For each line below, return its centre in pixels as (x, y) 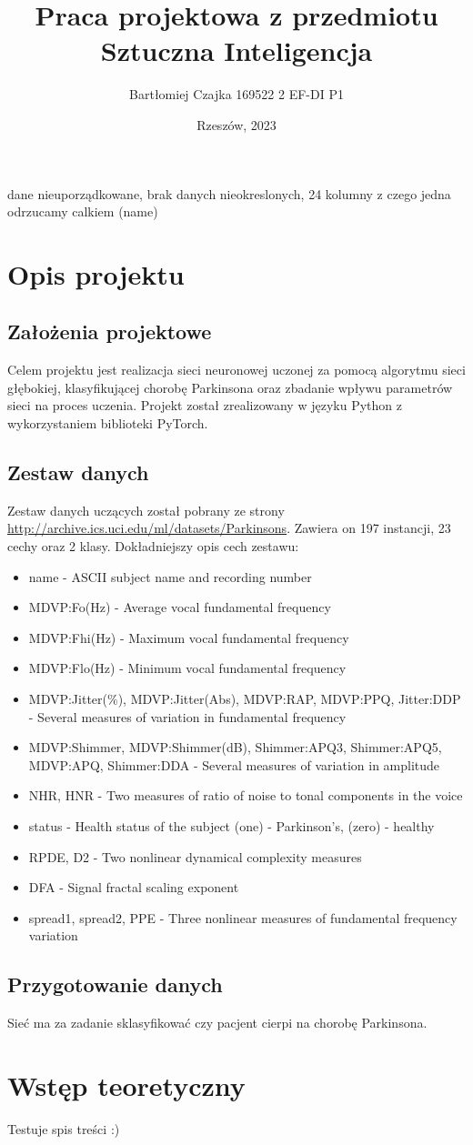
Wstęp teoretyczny (126, 1085)
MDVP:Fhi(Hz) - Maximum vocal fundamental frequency (189, 637)
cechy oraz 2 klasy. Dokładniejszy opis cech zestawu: (153, 546)
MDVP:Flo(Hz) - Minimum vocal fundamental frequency (187, 668)
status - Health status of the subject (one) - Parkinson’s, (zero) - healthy (231, 825)
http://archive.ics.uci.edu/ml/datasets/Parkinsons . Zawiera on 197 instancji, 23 (229, 528)
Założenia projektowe (110, 331)
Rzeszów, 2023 (236, 124)
